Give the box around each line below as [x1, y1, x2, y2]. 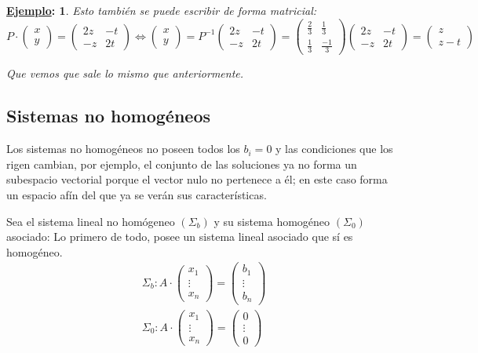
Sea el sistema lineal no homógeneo [6, 213, 175, 229]
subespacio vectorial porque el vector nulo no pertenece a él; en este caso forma [6, 171, 388, 187]
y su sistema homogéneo [213, 213, 330, 229]
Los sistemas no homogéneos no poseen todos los [6, 140, 240, 157]
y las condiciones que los [275, 140, 393, 157]
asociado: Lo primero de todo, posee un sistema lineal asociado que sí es [6, 228, 353, 245]
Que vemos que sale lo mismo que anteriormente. [6, 65, 244, 82]
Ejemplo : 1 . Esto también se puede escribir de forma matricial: [6, 2, 317, 18]
